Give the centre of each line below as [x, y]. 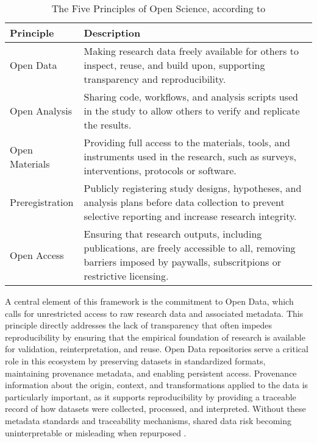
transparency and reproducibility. [155, 79]
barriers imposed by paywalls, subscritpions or [182, 262]
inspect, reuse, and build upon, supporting [174, 65]
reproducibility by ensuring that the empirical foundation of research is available [155, 337]
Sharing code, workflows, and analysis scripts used [191, 97]
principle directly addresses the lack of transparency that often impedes [139, 325]
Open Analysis [41, 111]
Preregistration [42, 202]
